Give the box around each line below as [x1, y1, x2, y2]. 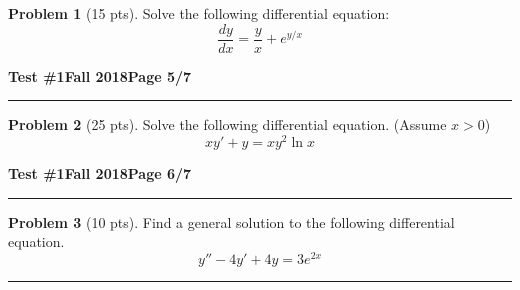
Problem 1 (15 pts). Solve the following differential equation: [8, 3, 390, 23]
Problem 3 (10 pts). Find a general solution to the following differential [8, 211, 455, 232]
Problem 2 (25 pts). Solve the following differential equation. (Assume [8, 114, 447, 135]
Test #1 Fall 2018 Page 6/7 [8, 162, 192, 183]
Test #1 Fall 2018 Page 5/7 [8, 65, 192, 86]
